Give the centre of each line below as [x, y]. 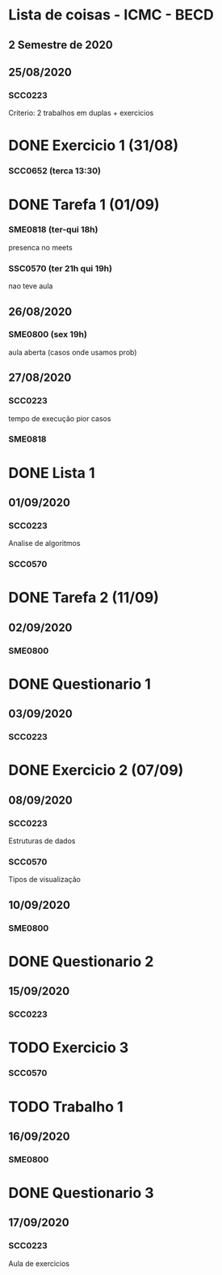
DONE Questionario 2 [81, 961]
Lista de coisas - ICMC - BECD [111, 15]
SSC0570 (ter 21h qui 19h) [61, 268]
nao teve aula [31, 286]
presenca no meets [40, 247]
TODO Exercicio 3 [69, 1048]
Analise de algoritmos [44, 544]
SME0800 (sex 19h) [48, 335]
